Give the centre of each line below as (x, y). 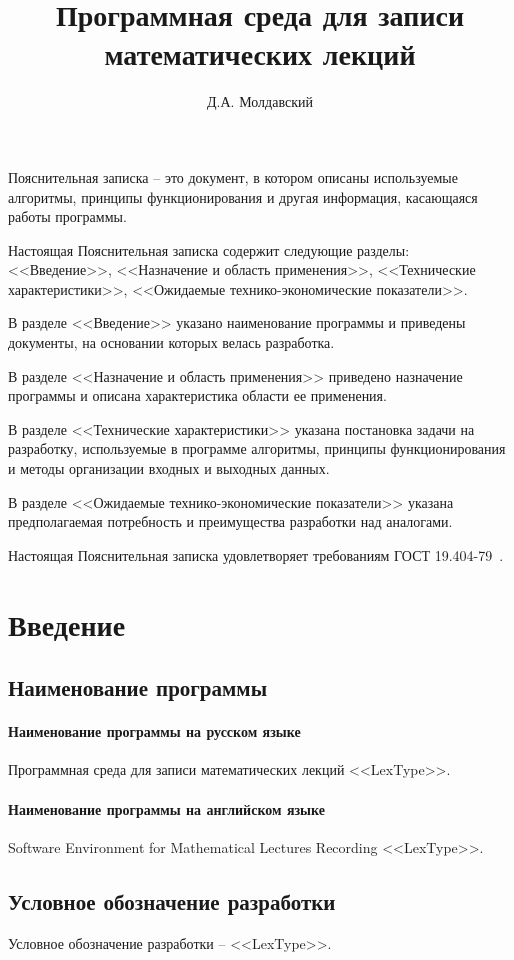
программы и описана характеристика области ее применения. (197, 395)
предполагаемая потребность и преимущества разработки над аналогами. (230, 521)
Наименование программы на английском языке (166, 808)
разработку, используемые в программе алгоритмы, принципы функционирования (257, 448)
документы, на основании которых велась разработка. (171, 342)
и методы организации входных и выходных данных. (169, 468)
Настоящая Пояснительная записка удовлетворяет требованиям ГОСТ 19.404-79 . (256, 554)
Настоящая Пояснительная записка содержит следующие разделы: (209, 249)
